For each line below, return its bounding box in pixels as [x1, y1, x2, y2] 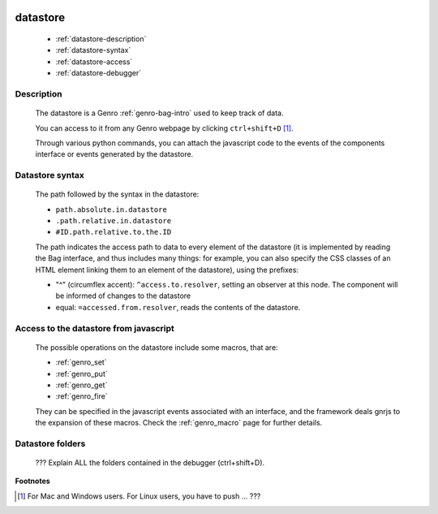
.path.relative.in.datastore [55, 216, 172, 226]
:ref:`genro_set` [55, 357, 107, 367]
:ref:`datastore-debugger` [55, 68, 142, 78]
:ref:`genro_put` [55, 369, 109, 378]
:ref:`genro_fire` [55, 391, 109, 401]
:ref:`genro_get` [55, 380, 108, 390]
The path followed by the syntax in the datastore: [35, 189, 200, 199]
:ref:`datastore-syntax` [55, 45, 131, 55]
